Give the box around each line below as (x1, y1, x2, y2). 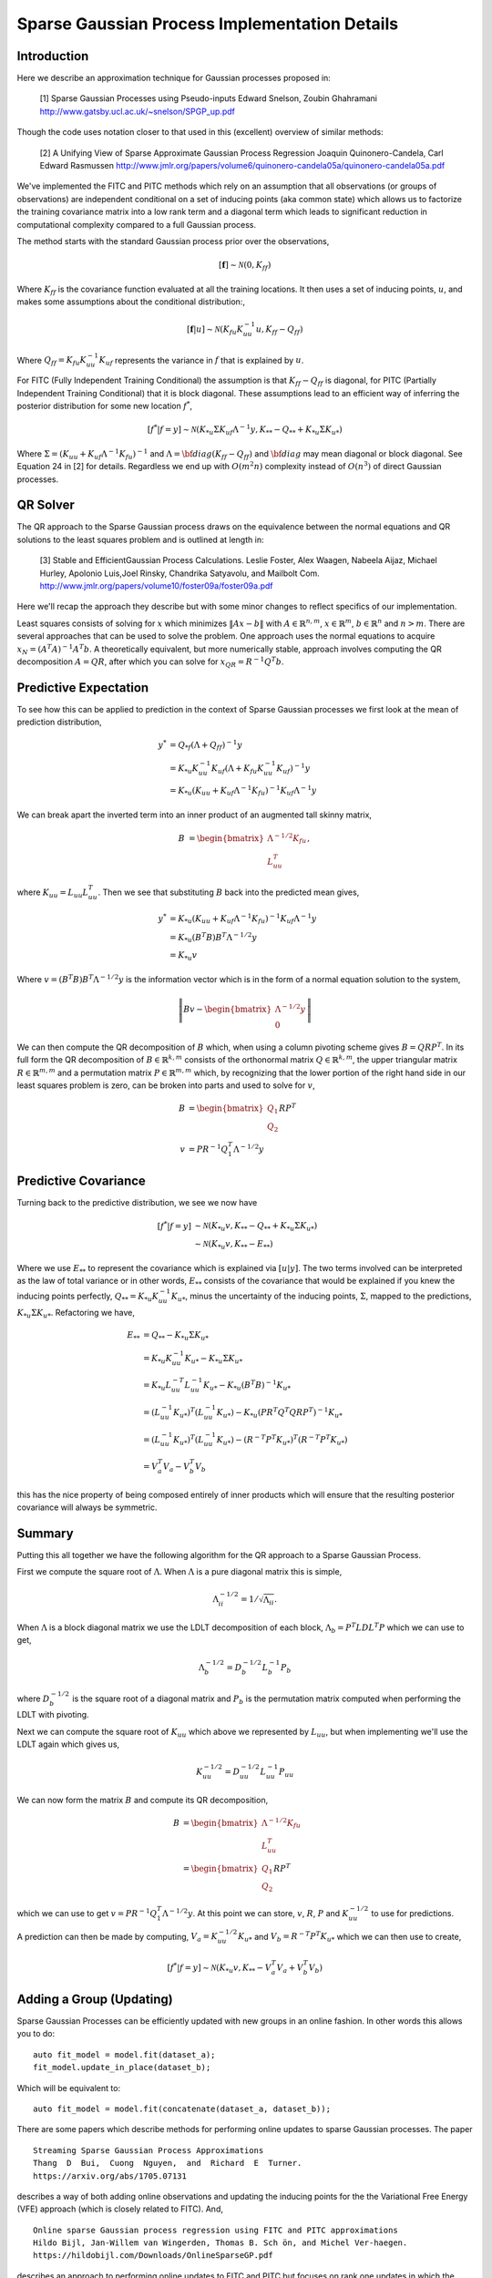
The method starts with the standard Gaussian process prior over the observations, (16, 235, 330, 246)
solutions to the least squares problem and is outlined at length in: (16, 534, 264, 545)
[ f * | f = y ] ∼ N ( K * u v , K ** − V (167, 1961, 272, 1975)
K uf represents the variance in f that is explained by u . (98, 354, 304, 368)
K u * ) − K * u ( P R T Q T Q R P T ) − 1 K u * (216, 1406, 343, 1420)
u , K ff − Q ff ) (255, 324, 303, 336)
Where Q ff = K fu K (16, 354, 87, 368)
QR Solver (16, 498, 75, 513)
